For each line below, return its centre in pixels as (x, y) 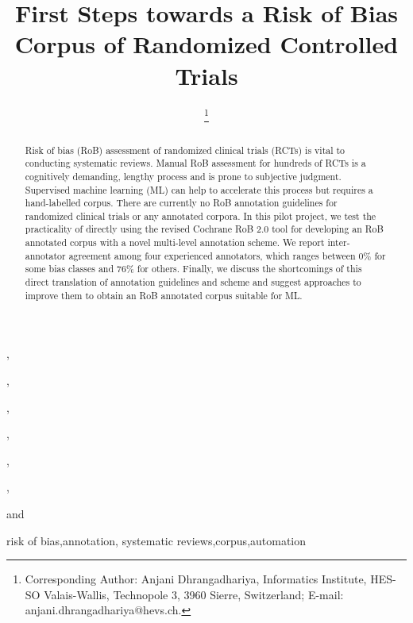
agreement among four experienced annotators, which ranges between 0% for (227, 255)
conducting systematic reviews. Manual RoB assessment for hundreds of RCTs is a (195, 163)
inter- (339, 242)
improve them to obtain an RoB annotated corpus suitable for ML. (164, 295)
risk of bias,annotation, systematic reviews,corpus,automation (156, 540)
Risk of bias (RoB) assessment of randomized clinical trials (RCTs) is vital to (185, 150)
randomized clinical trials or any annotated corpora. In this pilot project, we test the (201, 215)
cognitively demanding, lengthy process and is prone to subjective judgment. (183, 176)
